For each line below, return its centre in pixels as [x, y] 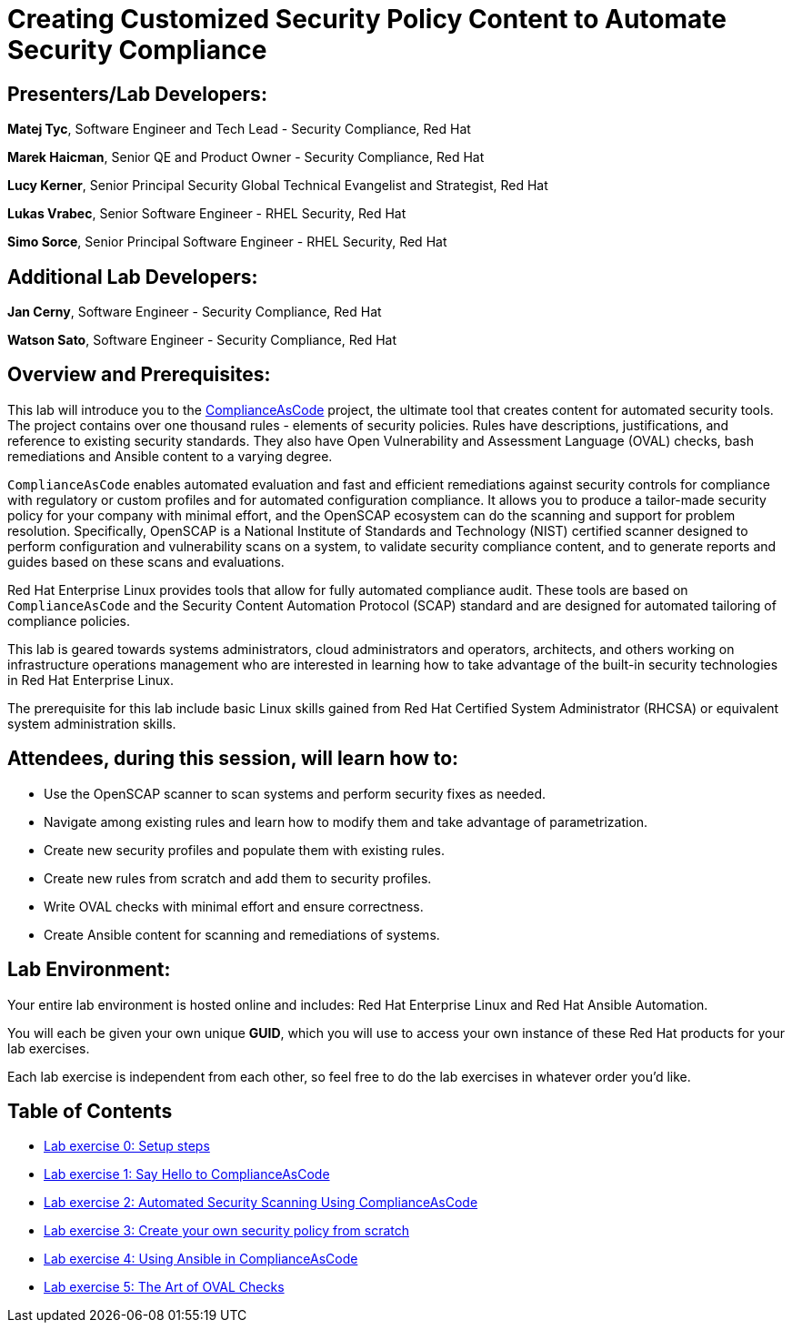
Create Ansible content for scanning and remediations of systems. [242, 934]
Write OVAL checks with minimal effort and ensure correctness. [234, 906]
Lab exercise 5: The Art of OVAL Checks [164, 1287]
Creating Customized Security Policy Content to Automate [367, 19]
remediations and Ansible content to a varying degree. [170, 456]
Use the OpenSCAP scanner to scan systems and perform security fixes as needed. [295, 793]
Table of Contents [90, 1111]
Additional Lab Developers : [133, 277]
